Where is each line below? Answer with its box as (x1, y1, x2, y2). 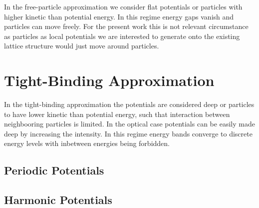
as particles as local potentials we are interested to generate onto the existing (4, 30, 240, 41)
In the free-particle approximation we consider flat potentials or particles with (4, 1, 243, 11)
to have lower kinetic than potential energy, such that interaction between (4, 108, 230, 119)
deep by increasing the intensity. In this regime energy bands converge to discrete (4, 128, 253, 138)
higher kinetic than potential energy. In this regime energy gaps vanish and (4, 11, 234, 21)
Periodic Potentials (4, 162, 104, 178)
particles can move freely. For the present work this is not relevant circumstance (4, 21, 249, 31)
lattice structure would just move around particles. (4, 40, 159, 51)
